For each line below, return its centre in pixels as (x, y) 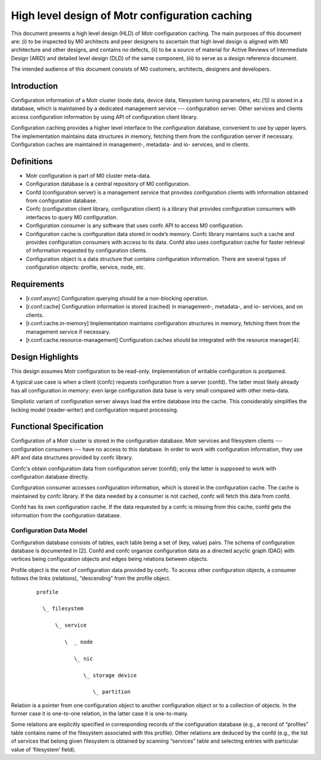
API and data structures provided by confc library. (72, 457)
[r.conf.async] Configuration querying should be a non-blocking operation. (117, 299)
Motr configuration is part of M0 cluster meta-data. (89, 175)
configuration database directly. (50, 476)
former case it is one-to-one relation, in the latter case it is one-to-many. (100, 714)
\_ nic (84, 658)
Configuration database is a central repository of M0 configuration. (108, 184)
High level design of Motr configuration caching (132, 15)
